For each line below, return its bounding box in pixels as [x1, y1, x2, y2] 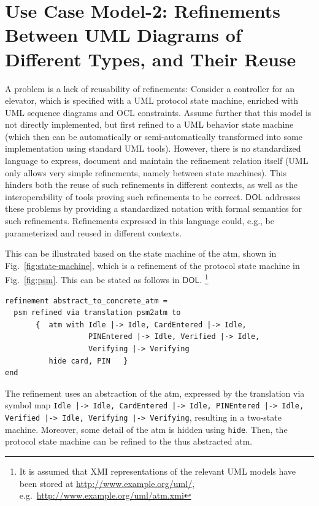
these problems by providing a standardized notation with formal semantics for [5, 202, 302, 215]
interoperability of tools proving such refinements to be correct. [5, 190, 243, 203]
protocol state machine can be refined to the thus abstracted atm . [5, 435, 253, 448]
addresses [265, 190, 301, 203]
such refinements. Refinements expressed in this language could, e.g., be [5, 214, 274, 227]
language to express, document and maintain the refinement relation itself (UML [5, 154, 309, 167]
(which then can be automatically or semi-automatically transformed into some [5, 130, 302, 142]
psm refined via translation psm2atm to [13, 308, 181, 317]
